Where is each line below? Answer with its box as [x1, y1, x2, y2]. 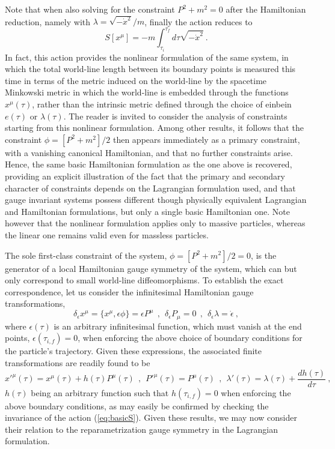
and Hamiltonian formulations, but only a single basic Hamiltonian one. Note [5, 205, 290, 217]
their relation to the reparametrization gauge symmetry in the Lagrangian [5, 423, 278, 435]
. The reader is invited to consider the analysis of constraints [63, 109, 287, 122]
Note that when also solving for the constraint [5, 3, 175, 15]
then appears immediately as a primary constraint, [112, 133, 300, 145]
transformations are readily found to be [5, 357, 150, 369]
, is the [251, 249, 277, 261]
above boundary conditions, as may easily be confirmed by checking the [5, 399, 269, 412]
